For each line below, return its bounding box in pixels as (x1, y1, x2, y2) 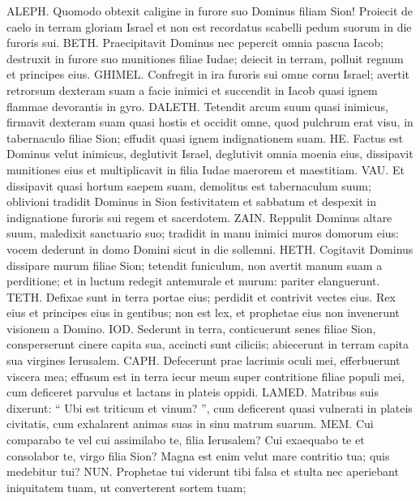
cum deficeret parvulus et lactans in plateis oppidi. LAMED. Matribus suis (6, 383, 379, 400)
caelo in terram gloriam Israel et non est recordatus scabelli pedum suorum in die (6, 18, 412, 35)
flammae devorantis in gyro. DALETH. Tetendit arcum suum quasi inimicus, (6, 97, 388, 114)
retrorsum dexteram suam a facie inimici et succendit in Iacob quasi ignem (6, 81, 378, 98)
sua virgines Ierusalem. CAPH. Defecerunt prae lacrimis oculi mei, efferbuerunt (6, 352, 401, 369)
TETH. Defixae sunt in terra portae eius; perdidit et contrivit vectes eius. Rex (6, 288, 396, 305)
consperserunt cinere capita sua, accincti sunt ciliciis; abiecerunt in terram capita (6, 336, 409, 353)
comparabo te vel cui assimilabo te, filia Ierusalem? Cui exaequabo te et (6, 431, 365, 448)
